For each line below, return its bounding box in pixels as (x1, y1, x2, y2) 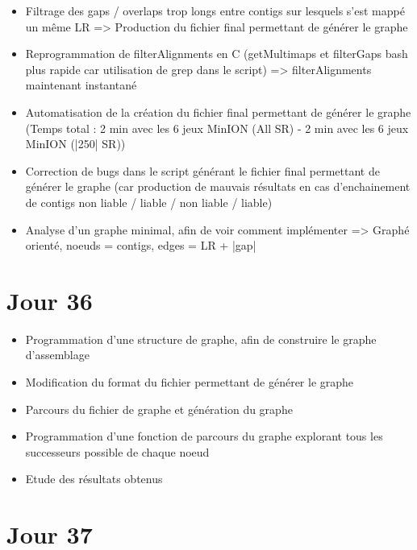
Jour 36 (6, 283, 93, 316)
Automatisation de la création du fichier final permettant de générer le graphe (25, 103, 411, 120)
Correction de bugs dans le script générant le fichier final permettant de (25, 162, 380, 179)
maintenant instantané (25, 77, 137, 93)
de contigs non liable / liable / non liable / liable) (25, 193, 273, 210)
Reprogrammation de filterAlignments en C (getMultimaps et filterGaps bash (25, 45, 408, 62)
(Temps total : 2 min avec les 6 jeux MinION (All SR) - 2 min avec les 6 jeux (25, 119, 409, 136)
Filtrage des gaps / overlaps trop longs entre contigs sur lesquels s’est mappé (25, 2, 405, 19)
